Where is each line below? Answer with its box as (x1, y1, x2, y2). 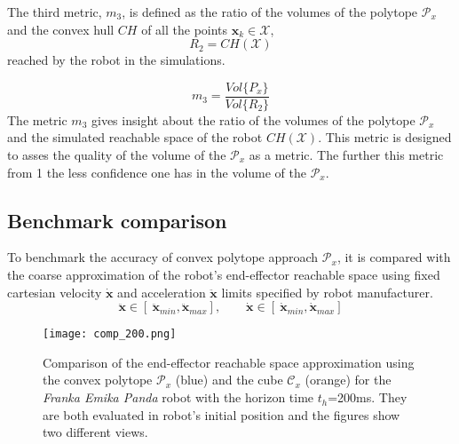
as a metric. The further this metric (249, 146, 444, 164)
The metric (7, 110, 67, 129)
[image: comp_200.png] (43, 328, 177, 341)
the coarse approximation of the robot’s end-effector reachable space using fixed (7, 266, 440, 284)
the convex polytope (43, 370, 153, 389)
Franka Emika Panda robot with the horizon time (43, 388, 314, 407)
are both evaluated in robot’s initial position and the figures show (43, 405, 400, 424)
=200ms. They (328, 388, 408, 407)
